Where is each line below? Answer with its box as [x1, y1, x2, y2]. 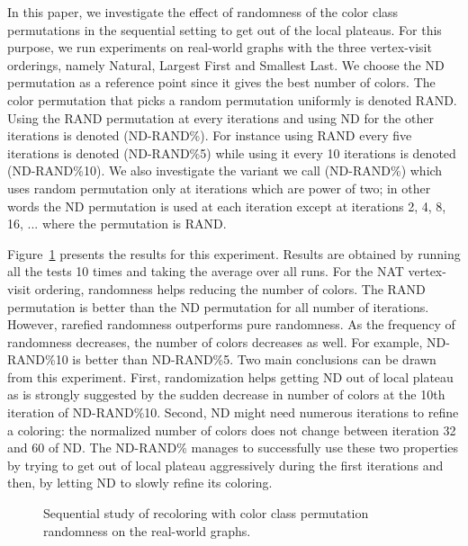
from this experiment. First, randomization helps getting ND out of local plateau [7, 367, 454, 386]
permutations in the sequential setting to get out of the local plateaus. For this [7, 20, 442, 39]
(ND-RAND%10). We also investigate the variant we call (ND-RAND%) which [7, 161, 443, 180]
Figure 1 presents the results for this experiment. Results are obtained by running [7, 244, 461, 263]
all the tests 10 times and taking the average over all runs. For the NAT [7, 262, 404, 281]
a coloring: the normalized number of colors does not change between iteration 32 [7, 420, 456, 439]
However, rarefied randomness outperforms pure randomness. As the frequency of [7, 315, 455, 334]
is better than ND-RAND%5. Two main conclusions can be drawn [72, 350, 436, 369]
